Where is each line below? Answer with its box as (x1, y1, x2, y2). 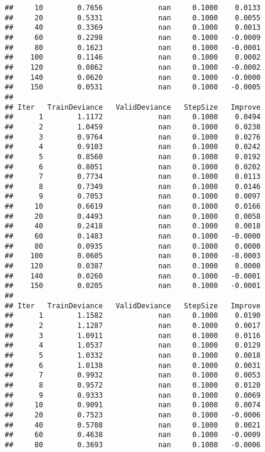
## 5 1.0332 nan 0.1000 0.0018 (5, 351, 261, 360)
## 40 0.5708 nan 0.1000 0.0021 (5, 420, 261, 429)
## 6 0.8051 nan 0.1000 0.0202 (5, 162, 261, 171)
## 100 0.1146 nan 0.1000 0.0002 (5, 53, 261, 62)
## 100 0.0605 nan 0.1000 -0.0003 (5, 252, 261, 261)
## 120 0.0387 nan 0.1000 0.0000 (5, 262, 261, 271)
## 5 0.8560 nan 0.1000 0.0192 (5, 152, 261, 161)
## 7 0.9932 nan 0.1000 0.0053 (5, 371, 261, 380)
